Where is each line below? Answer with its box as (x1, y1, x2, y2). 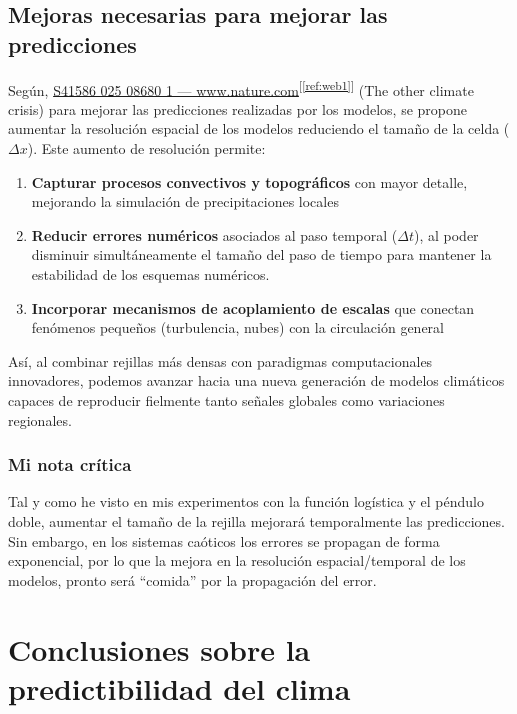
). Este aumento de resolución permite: (27, 138, 266, 159)
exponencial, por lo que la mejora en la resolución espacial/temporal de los (8, 550, 466, 571)
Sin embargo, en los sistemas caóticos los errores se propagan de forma (8, 530, 440, 551)
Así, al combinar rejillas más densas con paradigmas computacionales (8, 350, 433, 371)
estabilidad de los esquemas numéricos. (31, 264, 270, 284)
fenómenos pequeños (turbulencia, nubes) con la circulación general (31, 317, 444, 338)
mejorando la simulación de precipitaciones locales (31, 191, 339, 212)
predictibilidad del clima (8, 667, 351, 708)
